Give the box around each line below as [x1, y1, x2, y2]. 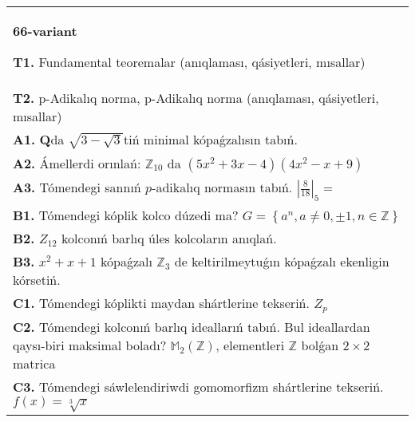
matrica [13, 353, 56, 373]
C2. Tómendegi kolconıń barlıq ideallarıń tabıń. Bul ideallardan [13, 317, 370, 336]
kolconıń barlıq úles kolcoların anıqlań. [61, 228, 277, 247]
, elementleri [215, 335, 285, 354]
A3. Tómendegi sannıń [13, 177, 141, 196]
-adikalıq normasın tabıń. [152, 177, 293, 196]
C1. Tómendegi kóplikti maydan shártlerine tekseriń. [13, 293, 310, 312]
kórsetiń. [13, 270, 61, 289]
